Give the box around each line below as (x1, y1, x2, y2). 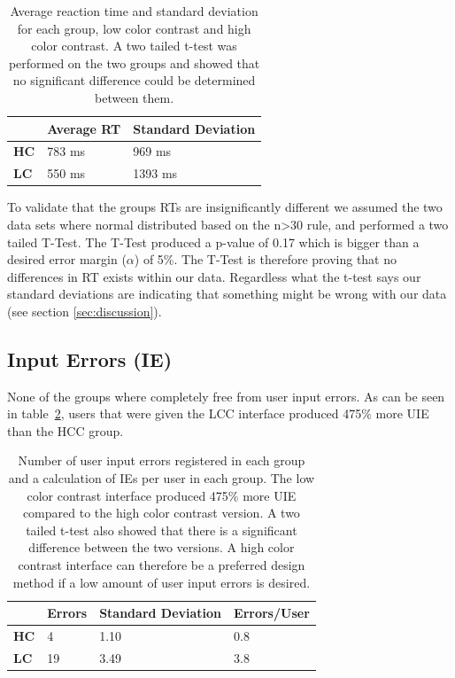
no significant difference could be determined (12, 71, 256, 90)
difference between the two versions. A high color (28, 538, 295, 557)
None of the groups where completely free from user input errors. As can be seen (7, 386, 445, 405)
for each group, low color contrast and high (17, 19, 251, 37)
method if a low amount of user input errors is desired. (12, 573, 311, 591)
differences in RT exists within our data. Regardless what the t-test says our (7, 267, 421, 285)
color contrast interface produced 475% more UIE (27, 486, 297, 504)
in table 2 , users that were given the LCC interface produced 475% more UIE (7, 404, 429, 423)
